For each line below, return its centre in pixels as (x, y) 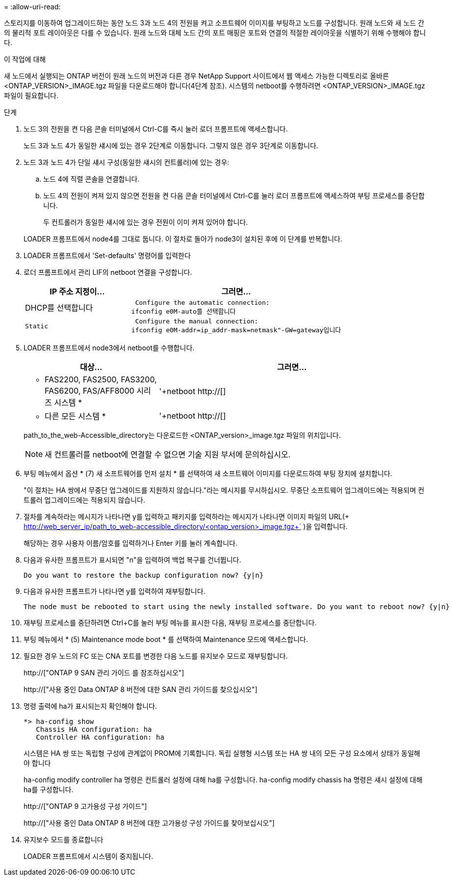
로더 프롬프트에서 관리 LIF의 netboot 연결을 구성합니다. (108, 272)
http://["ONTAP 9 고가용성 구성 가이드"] (85, 806)
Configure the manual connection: (197, 321)
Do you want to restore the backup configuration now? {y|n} (144, 575)
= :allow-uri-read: (32, 7)
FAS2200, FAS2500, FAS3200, (101, 379)
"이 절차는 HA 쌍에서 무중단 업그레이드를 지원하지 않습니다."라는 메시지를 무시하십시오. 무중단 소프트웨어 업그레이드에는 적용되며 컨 (224, 490)
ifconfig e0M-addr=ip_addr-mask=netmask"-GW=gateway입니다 (236, 330)
